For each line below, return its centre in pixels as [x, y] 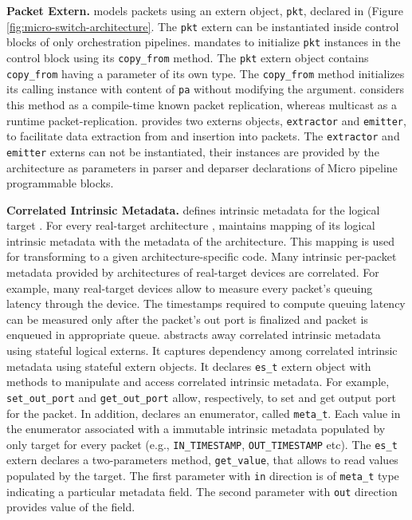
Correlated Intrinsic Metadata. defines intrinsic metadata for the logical [193, 209]
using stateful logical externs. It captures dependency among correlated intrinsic [202, 351]
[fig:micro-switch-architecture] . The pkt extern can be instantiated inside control [203, 26]
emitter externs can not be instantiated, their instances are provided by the [193, 151]
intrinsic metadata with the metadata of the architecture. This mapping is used [200, 240]
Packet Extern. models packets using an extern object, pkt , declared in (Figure [205, 10]
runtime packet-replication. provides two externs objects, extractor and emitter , [206, 120]
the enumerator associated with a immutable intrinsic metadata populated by [196, 429]
